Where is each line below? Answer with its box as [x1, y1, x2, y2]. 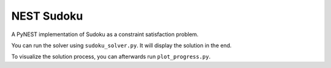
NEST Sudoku [11, 9, 83, 23]
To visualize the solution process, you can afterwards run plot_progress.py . [11, 53, 211, 61]
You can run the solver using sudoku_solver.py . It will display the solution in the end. [11, 42, 232, 49]
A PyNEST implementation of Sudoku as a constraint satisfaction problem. [11, 31, 199, 38]
